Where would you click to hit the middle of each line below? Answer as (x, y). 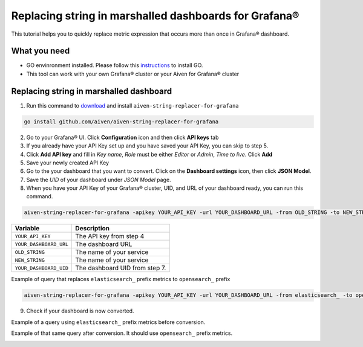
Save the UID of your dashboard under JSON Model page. (99, 180)
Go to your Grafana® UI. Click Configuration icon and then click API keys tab (123, 137)
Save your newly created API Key (67, 163)
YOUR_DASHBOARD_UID (42, 268)
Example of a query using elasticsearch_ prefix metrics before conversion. (108, 322)
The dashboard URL (104, 244)
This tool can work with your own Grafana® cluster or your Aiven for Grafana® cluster (133, 74)
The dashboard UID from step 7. (121, 268)
